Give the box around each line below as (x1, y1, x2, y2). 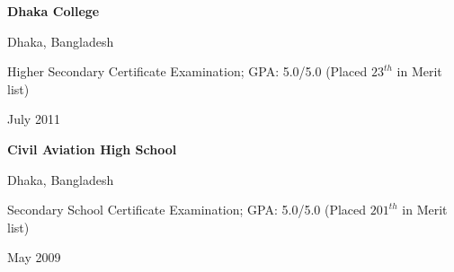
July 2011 (7, 110, 60, 128)
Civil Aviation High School (7, 139, 177, 158)
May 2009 (7, 248, 61, 267)
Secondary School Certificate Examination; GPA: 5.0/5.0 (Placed (7, 200, 367, 219)
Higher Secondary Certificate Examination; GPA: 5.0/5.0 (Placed (7, 62, 368, 81)
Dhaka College (7, 2, 100, 20)
